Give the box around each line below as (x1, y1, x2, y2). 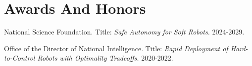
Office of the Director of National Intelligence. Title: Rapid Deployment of (4, 43, 228, 53)
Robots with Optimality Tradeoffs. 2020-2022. (37, 53, 173, 63)
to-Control (4, 53, 35, 63)
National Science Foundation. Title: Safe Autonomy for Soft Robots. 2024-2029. (4, 27, 245, 37)
